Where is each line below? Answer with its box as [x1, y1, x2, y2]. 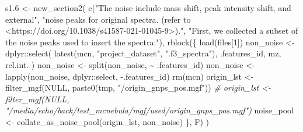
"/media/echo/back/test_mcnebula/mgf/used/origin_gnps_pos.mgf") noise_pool [5, 104, 294, 116]
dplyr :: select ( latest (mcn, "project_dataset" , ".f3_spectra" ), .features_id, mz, [5, 47, 281, 59]
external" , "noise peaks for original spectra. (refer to [5, 13, 191, 25]
